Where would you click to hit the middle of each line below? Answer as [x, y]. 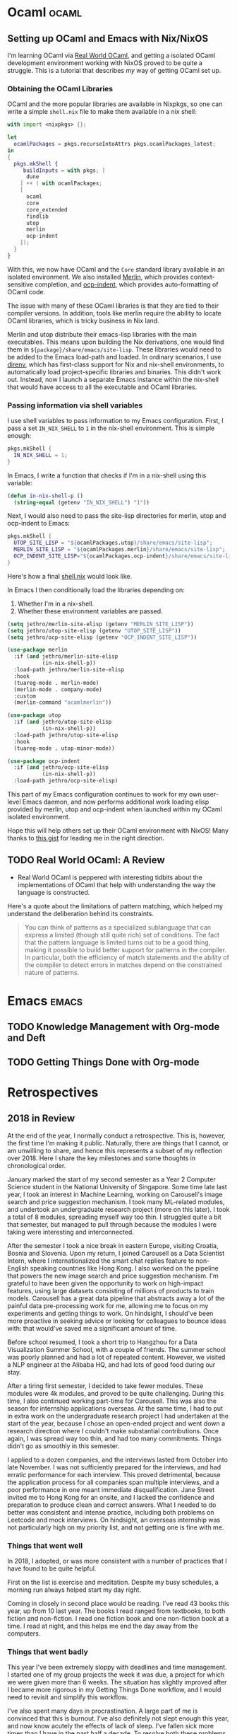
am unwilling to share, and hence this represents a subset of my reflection [115, 1150]
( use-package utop [34, 715]
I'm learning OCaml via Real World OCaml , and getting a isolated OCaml [111, 55]
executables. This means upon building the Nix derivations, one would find [116, 342]
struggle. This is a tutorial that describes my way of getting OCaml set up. [114, 70]
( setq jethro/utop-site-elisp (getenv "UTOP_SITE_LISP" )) [94, 630]
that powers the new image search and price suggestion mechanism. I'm [113, 1276]
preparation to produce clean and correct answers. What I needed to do [112, 1505]
